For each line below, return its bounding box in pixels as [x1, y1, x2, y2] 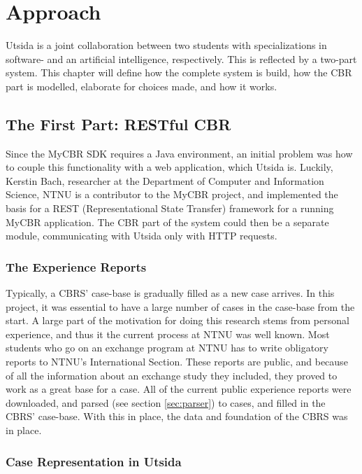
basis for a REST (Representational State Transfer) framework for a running [6, 201, 334, 216]
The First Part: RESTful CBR [6, 113, 231, 134]
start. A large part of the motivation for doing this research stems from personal [6, 313, 349, 328]
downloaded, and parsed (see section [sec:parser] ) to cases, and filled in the [6, 395, 326, 410]
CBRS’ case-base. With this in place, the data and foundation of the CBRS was [6, 409, 348, 424]
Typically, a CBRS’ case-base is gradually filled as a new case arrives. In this [6, 286, 335, 300]
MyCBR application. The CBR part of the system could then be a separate [6, 214, 329, 229]
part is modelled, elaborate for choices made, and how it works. [6, 78, 277, 93]
